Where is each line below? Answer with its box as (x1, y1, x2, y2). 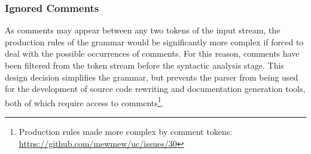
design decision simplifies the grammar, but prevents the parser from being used (5, 70, 298, 83)
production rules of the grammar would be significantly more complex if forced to (5, 35, 304, 48)
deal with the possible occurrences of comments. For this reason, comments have (5, 47, 300, 60)
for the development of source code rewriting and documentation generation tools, (5, 82, 306, 95)
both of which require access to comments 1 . (5, 94, 164, 109)
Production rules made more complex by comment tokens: (19, 125, 233, 138)
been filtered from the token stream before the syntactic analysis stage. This (5, 59, 284, 71)
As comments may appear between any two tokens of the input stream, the (5, 24, 280, 36)
